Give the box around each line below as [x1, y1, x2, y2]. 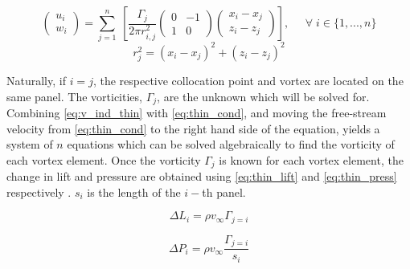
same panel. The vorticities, [6, 88, 142, 104]
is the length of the [87, 183, 181, 200]
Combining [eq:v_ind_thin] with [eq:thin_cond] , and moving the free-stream [6, 104, 387, 121]
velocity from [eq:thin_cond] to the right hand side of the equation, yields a [6, 120, 380, 137]
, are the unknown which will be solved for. [157, 88, 370, 104]
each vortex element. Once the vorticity [6, 151, 201, 168]
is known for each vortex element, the [219, 151, 404, 168]
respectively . [6, 183, 72, 200]
